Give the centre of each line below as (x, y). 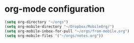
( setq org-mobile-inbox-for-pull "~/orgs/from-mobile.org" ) (67, 31)
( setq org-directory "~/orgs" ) (36, 22)
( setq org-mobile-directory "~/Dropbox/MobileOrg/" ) (59, 26)
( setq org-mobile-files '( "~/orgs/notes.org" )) (54, 36)
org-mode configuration (55, 9)
